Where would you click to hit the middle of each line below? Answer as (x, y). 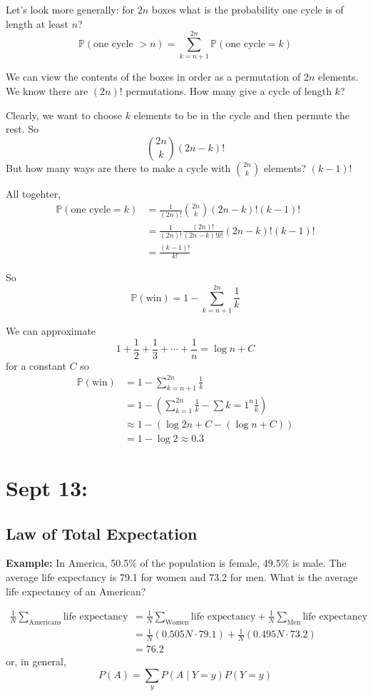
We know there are (47, 90)
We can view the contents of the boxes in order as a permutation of (153, 77)
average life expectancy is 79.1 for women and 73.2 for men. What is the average (182, 577)
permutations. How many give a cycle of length (229, 90)
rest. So (22, 129)
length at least (37, 23)
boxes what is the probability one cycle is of (247, 9)
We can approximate (51, 331)
